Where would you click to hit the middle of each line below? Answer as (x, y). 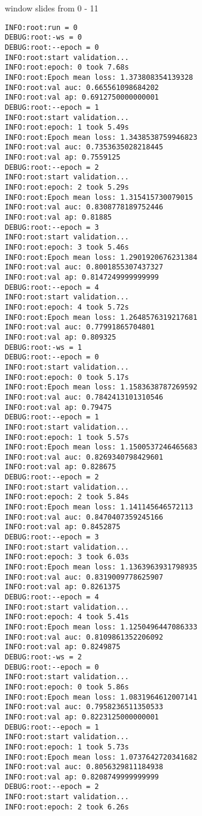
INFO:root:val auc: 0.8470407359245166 (84, 517)
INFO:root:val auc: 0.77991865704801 (80, 327)
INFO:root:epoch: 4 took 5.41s (67, 617)
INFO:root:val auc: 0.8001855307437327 (84, 267)
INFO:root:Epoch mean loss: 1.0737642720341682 (101, 757)
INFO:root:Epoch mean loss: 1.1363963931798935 (101, 567)
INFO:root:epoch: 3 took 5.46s (67, 247)
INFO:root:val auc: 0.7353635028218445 (84, 147)
